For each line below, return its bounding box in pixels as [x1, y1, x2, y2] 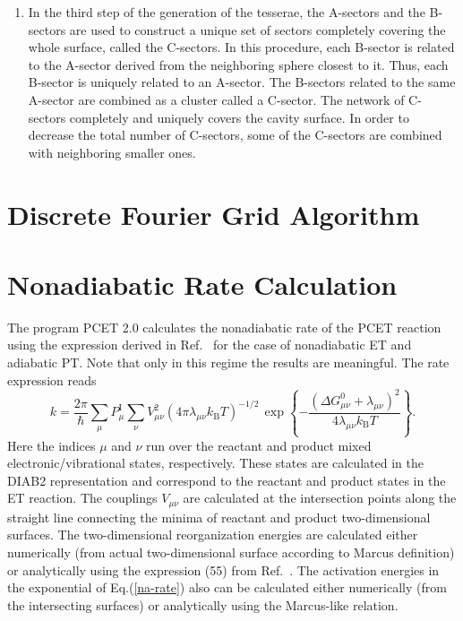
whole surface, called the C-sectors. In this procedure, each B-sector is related [28, 38, 455, 56]
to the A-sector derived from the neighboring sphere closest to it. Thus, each [28, 55, 449, 73]
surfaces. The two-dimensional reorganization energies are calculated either [7, 525, 418, 544]
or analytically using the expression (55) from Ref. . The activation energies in [7, 560, 440, 579]
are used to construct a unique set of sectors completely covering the [69, 20, 446, 39]
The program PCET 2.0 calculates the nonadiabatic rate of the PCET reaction [7, 317, 442, 336]
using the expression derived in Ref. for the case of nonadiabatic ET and [7, 335, 412, 354]
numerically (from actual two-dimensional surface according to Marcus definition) [7, 543, 455, 562]
